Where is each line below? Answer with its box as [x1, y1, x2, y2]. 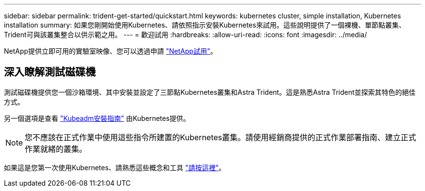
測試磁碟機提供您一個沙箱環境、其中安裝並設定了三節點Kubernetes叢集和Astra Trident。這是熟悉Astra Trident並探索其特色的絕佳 [4, 88, 416, 96]
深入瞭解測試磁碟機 [4, 66, 96, 78]
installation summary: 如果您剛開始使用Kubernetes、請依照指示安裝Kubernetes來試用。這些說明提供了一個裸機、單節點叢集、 [4, 21, 406, 29]
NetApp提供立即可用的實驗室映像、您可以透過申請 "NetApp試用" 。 [4, 47, 217, 55]
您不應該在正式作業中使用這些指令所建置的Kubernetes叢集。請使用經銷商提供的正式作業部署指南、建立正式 [25, 132, 416, 142]
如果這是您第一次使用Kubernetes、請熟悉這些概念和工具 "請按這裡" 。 [4, 163, 226, 172]
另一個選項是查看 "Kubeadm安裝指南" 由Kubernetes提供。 [4, 114, 190, 122]
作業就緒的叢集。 [25, 144, 87, 154]
